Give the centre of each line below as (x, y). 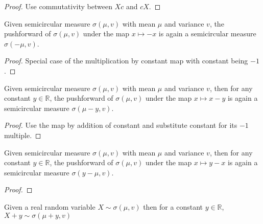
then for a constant (173, 206)
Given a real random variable (50, 206)
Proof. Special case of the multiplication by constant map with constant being (126, 61)
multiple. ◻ (23, 135)
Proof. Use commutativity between (58, 6)
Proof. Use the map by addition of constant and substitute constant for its (121, 125)
